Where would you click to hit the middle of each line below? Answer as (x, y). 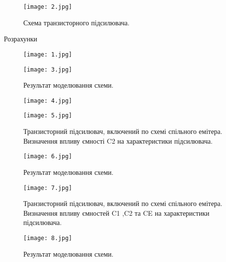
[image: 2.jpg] (48, 7)
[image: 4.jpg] (48, 101)
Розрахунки (21, 39)
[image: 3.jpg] (48, 69)
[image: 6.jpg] (48, 157)
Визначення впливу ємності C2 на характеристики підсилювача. (118, 140)
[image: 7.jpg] (48, 188)
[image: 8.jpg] (48, 238)
